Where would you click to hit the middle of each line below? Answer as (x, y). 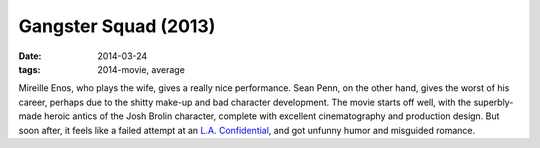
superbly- (493, 102)
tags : (29, 69)
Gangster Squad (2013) (117, 26)
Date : (30, 56)
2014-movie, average (141, 69)
